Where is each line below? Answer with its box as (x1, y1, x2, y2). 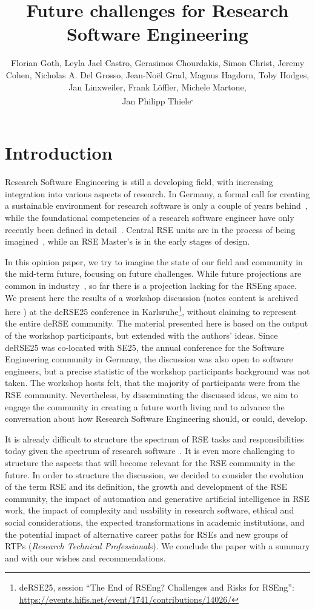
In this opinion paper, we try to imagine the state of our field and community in (5, 255, 303, 268)
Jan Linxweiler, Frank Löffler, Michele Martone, (68, 80, 247, 93)
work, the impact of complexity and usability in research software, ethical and (5, 504, 294, 517)
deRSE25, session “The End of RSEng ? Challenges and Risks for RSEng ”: (19, 581, 294, 594)
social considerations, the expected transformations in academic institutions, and (5, 515, 305, 528)
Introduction (5, 140, 113, 165)
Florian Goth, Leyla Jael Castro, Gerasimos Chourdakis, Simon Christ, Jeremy (10, 56, 305, 69)
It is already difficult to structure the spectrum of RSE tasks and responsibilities (5, 432, 304, 445)
